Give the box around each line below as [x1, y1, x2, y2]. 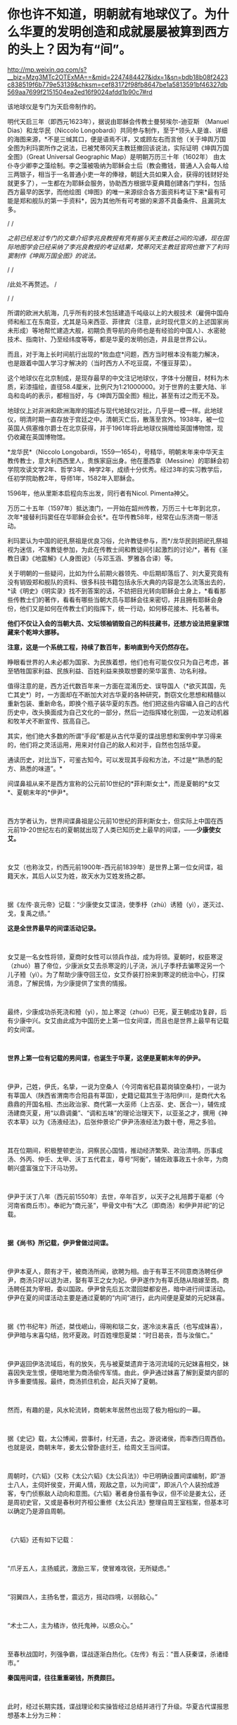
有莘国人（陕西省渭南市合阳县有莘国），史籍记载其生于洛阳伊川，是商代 [7, 1091, 214, 1099]
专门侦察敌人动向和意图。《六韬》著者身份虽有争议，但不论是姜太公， [19, 1489, 220, 1498]
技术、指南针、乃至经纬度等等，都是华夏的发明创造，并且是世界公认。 [7, 335, 211, 343]
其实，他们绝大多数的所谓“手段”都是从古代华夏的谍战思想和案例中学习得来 [7, 731, 223, 740]
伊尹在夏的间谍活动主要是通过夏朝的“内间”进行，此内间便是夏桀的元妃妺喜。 [7, 1293, 229, 1302]
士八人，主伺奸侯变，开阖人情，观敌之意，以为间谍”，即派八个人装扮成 [7, 1480, 214, 1489]
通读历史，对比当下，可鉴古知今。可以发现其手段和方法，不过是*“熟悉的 [7, 755, 217, 764]
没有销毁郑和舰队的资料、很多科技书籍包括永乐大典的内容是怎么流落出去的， [7, 578, 229, 586]
